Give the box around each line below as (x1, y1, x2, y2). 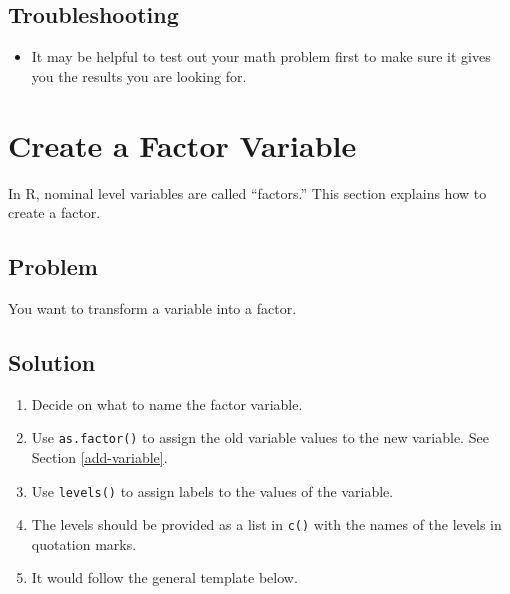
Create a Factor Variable (8, 124, 357, 165)
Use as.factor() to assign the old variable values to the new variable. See (31, 427, 489, 448)
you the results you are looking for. (31, 65, 247, 86)
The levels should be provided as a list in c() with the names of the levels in (31, 514, 502, 535)
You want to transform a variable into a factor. (8, 297, 297, 318)
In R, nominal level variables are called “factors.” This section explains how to (8, 182, 487, 203)
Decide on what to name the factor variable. (31, 393, 303, 414)
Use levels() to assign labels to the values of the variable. (31, 480, 394, 501)
